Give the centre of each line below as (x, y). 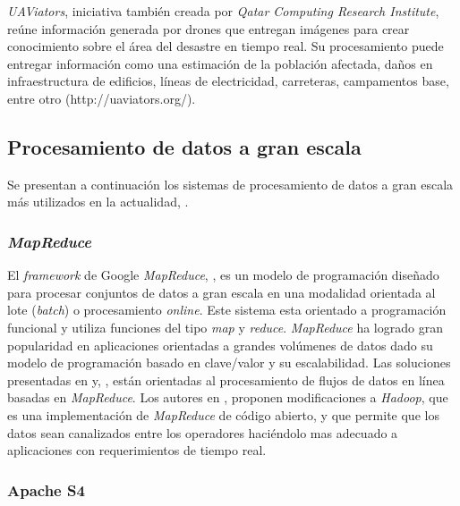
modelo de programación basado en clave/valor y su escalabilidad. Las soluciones (229, 363)
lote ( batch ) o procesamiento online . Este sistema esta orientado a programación (227, 310)
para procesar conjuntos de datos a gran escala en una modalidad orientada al (221, 292)
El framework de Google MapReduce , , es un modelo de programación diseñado (223, 275)
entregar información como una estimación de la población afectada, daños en (220, 63)
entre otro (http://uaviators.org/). (102, 98)
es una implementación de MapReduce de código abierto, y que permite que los (223, 414)
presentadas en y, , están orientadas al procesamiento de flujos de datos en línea (226, 379)
